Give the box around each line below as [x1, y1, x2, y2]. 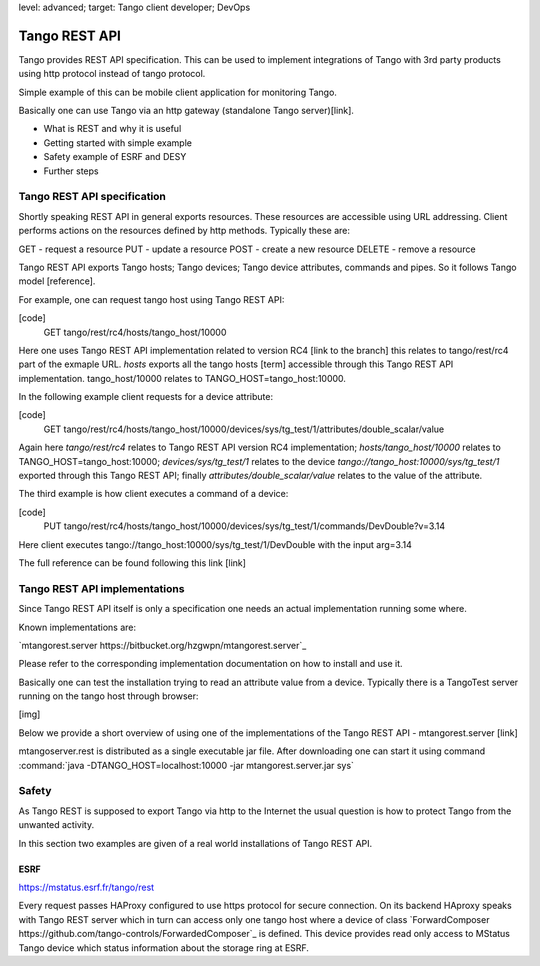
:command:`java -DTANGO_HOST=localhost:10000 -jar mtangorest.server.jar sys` [18, 759, 355, 771]
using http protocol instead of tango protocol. [18, 68, 206, 80]
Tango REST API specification [18, 190, 167, 204]
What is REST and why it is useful [43, 123, 182, 135]
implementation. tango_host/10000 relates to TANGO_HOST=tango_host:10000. [18, 372, 347, 384]
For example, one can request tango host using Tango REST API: [18, 293, 285, 305]
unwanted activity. [18, 819, 95, 831]
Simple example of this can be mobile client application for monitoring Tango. [18, 86, 337, 98]
